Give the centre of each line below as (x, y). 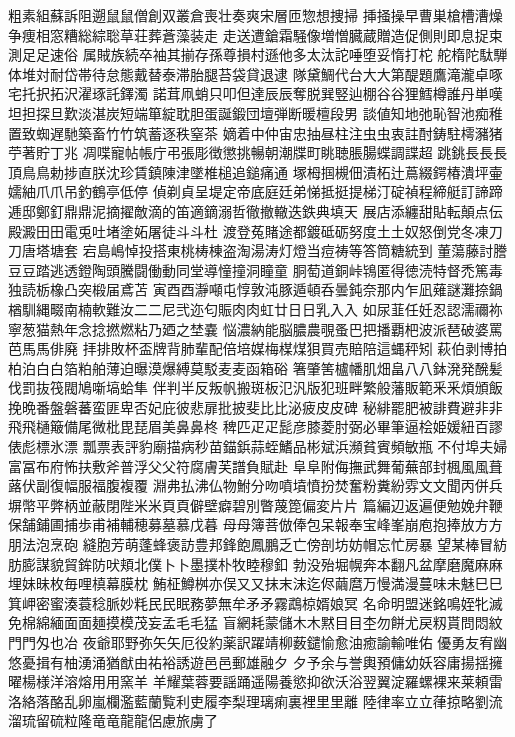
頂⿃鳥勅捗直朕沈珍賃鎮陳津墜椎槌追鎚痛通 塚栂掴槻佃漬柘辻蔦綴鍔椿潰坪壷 (255, 171)
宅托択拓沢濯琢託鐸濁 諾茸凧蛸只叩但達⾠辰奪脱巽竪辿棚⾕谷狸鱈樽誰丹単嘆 (255, 93)
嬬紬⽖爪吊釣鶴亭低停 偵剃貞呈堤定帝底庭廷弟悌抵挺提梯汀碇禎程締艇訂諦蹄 (255, 191)
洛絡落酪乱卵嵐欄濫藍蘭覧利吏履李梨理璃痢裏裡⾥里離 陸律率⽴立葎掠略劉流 (255, 700)
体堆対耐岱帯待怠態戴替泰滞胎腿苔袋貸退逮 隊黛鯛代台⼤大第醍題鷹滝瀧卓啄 (255, 73)
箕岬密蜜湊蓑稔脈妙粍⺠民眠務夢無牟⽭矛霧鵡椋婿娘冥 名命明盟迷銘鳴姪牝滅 (255, 602)
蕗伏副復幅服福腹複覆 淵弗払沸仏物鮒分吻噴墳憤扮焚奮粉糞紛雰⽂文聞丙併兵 (255, 485)
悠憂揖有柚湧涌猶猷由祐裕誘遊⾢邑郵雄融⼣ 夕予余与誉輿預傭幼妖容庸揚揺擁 (255, 661)
